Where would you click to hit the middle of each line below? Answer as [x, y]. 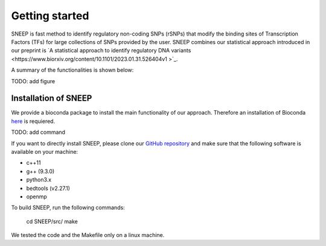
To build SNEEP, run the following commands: [68, 207]
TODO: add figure [33, 81]
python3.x [39, 180]
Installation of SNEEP [52, 99]
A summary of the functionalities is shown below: [72, 70]
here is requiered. [33, 121]
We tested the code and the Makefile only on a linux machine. [88, 235]
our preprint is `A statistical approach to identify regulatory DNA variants [101, 51]
